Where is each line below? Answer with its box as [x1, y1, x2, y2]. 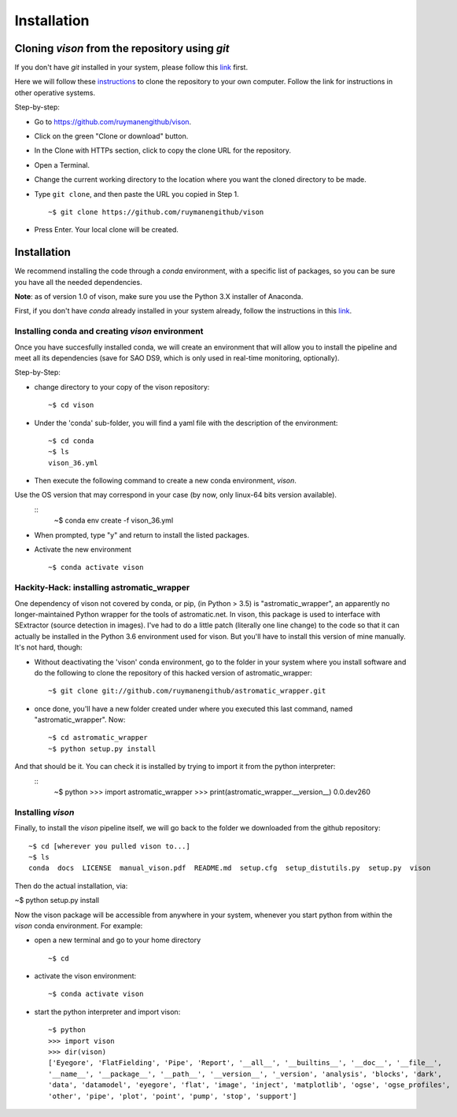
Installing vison [14, 807, 75, 818]
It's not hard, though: [14, 642, 83, 653]
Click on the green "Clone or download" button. [34, 131, 189, 141]
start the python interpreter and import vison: [34, 1007, 181, 1016]
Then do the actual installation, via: [14, 881, 128, 890]
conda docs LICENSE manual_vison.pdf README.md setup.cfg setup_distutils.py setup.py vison [28, 864, 431, 873]
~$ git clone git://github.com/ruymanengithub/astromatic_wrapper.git [48, 686, 326, 696]
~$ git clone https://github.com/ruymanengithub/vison [48, 207, 264, 216]
